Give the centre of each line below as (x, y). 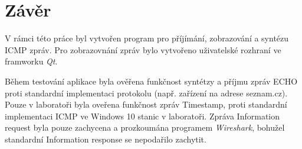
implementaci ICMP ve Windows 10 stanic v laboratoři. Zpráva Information (142, 116)
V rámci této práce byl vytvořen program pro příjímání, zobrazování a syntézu (147, 38)
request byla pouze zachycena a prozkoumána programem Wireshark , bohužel (145, 127)
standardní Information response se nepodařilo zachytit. (106, 139)
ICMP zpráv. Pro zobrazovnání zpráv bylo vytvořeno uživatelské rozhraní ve (143, 49)
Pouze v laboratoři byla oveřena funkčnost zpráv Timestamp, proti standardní (146, 104)
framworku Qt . (31, 61)
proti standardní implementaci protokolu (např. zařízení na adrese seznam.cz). (146, 93)
